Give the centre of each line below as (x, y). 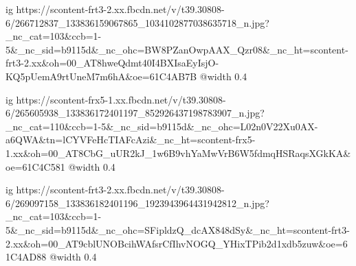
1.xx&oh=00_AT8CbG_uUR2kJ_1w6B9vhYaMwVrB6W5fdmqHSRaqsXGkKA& (178, 153)
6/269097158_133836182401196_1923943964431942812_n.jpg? (137, 203)
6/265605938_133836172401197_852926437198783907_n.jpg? (135, 113)
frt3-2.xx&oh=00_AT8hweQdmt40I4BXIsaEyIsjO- (112, 63)
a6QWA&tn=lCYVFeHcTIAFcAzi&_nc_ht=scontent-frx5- (131, 140)
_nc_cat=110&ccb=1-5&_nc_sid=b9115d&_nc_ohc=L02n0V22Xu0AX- (162, 126)
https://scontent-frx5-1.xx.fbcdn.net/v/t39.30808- (121, 99)
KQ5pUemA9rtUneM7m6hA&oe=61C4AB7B (101, 76)
